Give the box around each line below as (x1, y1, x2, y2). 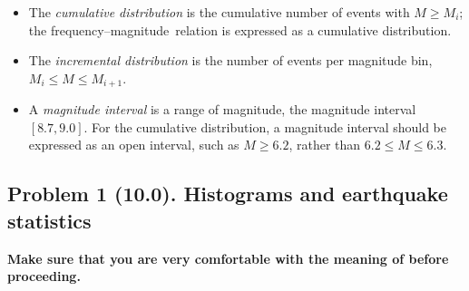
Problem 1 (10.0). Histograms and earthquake (7, 179, 448, 208)
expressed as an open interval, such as (28, 135, 239, 154)
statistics (7, 206, 92, 234)
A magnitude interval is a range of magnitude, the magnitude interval (28, 100, 416, 119)
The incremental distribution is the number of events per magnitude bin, (28, 51, 433, 70)
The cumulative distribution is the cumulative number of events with (28, 3, 410, 21)
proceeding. (7, 267, 81, 286)
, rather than (288, 135, 361, 154)
